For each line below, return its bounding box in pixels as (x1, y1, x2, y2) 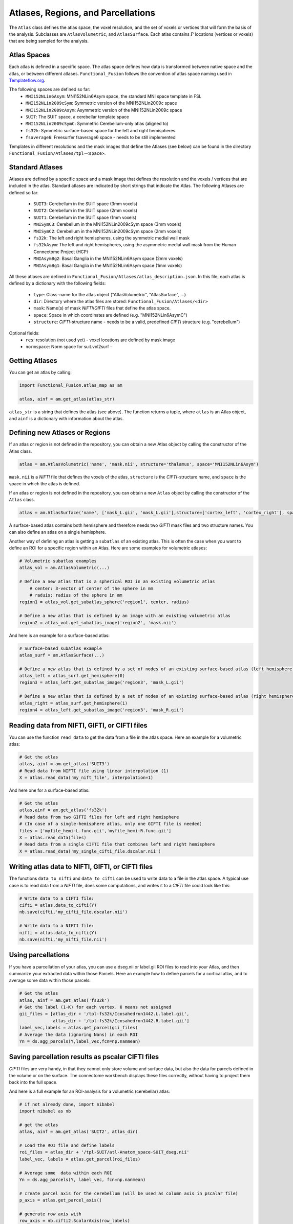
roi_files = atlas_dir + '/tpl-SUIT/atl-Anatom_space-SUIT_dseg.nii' (19, 1150, 189, 1155)
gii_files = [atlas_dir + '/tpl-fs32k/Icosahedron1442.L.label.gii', (19, 1011, 189, 1017)
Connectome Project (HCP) (33, 249, 88, 255)
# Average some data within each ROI (19, 1170, 112, 1176)
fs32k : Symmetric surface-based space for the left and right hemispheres (25, 127, 176, 133)
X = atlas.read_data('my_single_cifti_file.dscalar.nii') (19, 848, 161, 854)
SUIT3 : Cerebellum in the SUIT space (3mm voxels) (33, 201, 138, 207)
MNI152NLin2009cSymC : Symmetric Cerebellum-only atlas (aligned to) (25, 120, 168, 127)
